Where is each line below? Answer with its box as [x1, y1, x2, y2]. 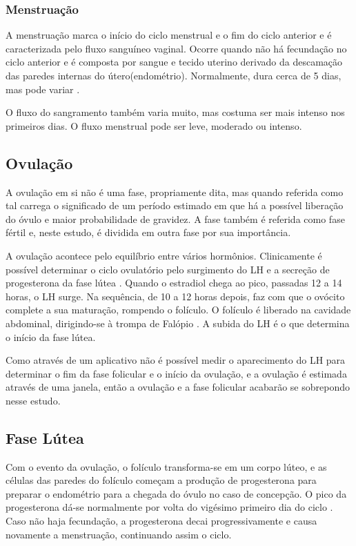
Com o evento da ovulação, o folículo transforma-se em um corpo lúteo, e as [6, 459, 327, 474]
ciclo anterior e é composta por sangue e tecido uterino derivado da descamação [6, 55, 343, 69]
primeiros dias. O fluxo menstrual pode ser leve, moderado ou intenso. [6, 118, 302, 133]
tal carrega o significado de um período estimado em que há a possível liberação [6, 198, 344, 213]
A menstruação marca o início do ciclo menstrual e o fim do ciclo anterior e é [6, 28, 332, 42]
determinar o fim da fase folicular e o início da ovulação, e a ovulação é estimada [6, 366, 347, 380]
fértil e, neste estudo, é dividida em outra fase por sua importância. [6, 225, 291, 240]
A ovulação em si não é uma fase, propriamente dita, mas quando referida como [6, 184, 344, 199]
